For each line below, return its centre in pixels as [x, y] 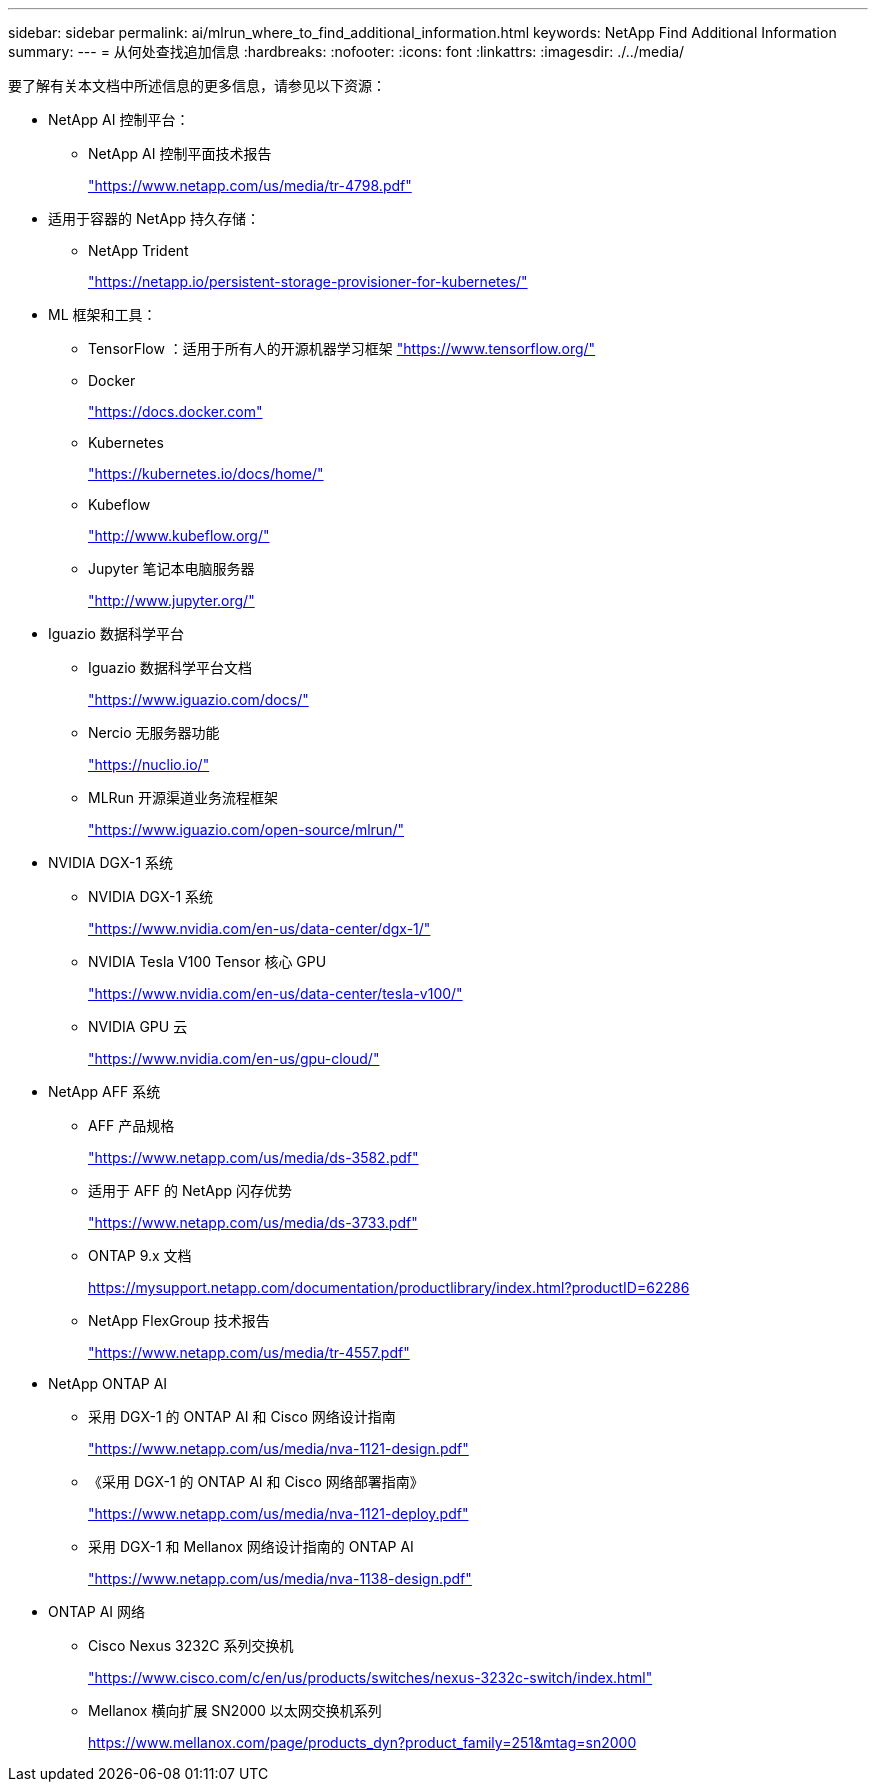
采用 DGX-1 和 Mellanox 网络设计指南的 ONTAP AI [251, 1546]
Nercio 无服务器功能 [154, 732]
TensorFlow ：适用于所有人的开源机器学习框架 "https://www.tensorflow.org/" [342, 348]
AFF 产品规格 [131, 1125]
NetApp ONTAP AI [108, 1383]
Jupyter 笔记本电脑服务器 [171, 568]
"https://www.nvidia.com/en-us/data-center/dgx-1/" [259, 928]
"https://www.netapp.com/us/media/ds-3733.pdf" [253, 1222]
